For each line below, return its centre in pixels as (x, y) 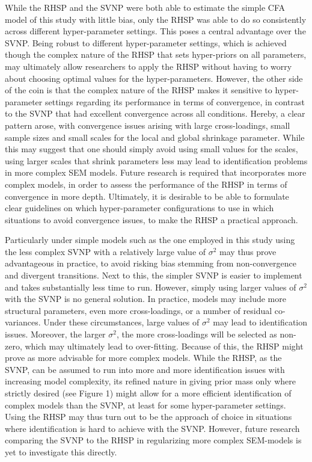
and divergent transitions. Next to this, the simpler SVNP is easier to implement (154, 275)
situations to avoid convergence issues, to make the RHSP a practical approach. (151, 219)
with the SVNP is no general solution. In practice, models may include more (145, 299)
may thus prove (248, 251)
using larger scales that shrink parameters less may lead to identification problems (156, 160)
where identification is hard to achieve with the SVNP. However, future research (152, 428)
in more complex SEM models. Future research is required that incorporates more (156, 172)
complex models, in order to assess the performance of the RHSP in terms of (146, 184)
